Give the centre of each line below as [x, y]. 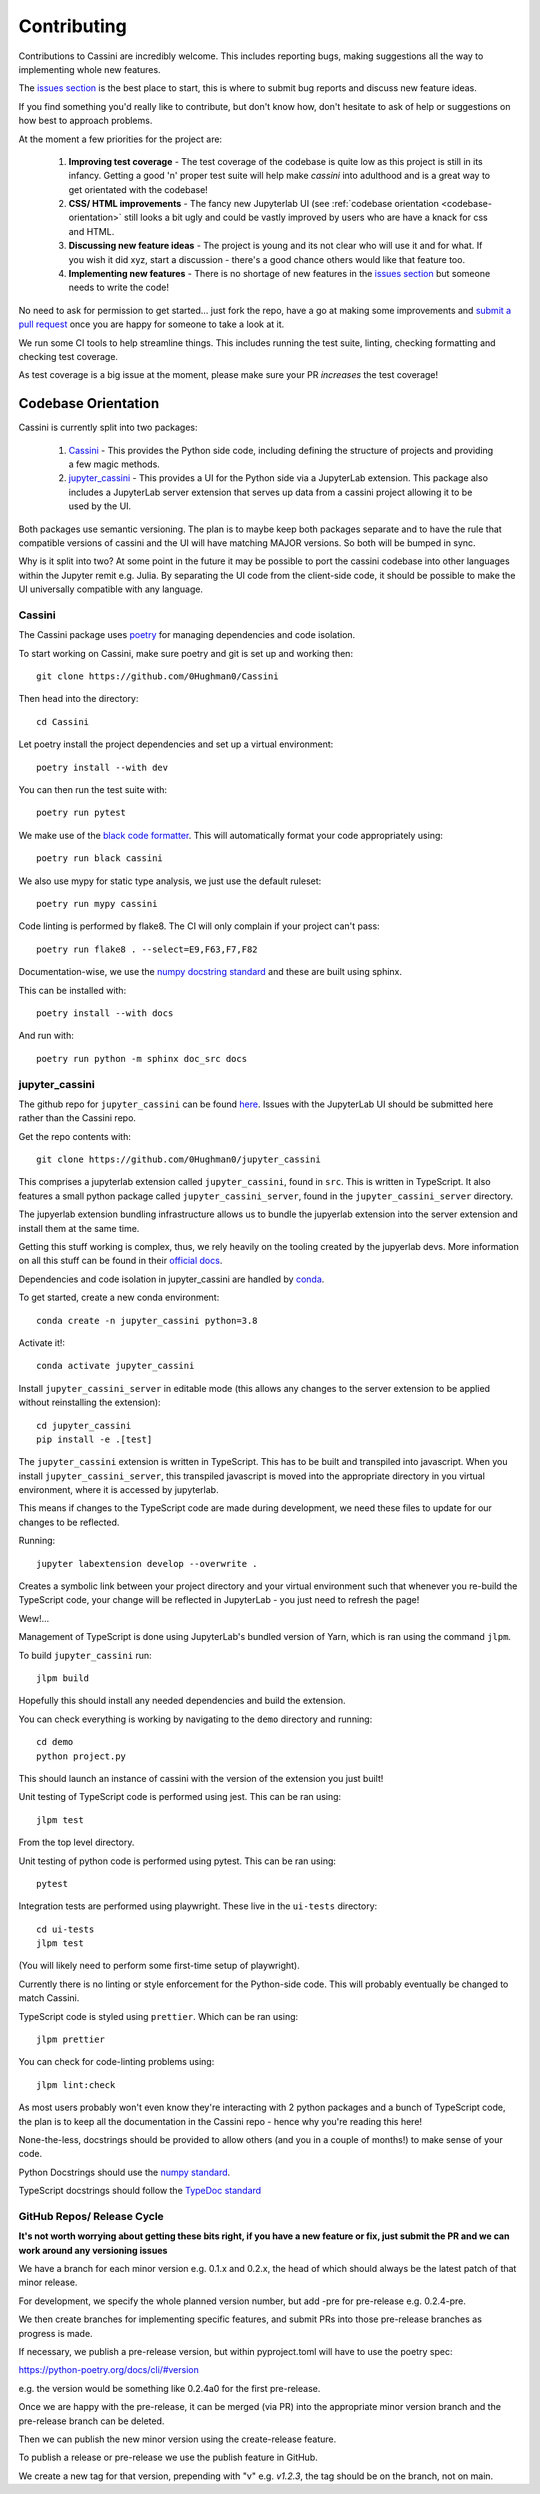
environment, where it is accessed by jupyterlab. [118, 1490]
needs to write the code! [119, 287]
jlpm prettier [70, 2039]
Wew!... [34, 1618]
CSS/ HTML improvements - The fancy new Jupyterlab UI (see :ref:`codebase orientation [254, 204]
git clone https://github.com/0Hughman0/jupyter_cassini [179, 1159]
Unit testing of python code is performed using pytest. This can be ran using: [177, 1861]
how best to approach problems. [85, 121]
